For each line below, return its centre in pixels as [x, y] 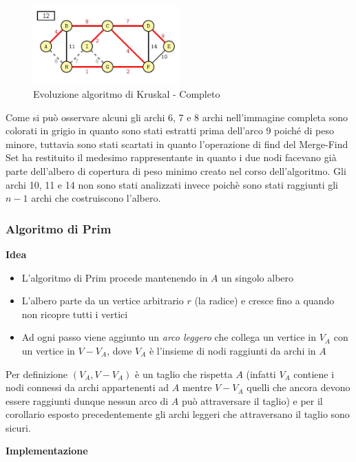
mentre [197, 387]
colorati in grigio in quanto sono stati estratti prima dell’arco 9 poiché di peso [170, 130]
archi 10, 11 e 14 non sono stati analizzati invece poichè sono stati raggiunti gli [172, 184]
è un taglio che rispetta [184, 374]
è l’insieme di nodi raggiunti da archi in [232, 350]
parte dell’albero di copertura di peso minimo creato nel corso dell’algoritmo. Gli [176, 170]
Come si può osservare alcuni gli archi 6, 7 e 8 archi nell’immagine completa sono [177, 117]
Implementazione [47, 451]
